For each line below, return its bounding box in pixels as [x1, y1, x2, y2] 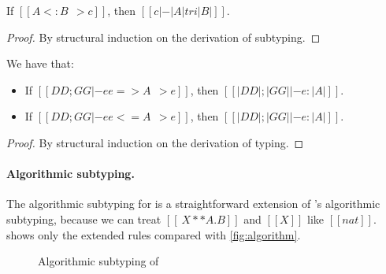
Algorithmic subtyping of [38, 253, 159, 269]
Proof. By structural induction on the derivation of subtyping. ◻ [6, 28, 321, 45]
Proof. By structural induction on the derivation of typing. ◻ [6, 134, 304, 150]
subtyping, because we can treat [6, 210, 161, 227]
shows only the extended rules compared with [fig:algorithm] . [6, 226, 301, 243]
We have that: [6, 55, 74, 72]
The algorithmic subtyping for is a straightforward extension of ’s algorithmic [6, 195, 380, 212]
